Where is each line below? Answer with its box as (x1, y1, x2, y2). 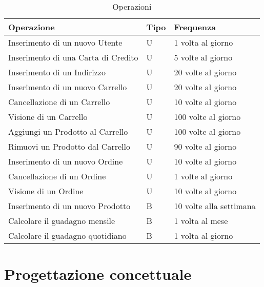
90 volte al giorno (174, 140, 237, 152)
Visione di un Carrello (8, 111, 88, 122)
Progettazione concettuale (4, 263, 192, 284)
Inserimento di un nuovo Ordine (8, 155, 123, 167)
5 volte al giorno (174, 51, 233, 63)
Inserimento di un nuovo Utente (8, 36, 123, 48)
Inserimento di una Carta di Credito (8, 51, 138, 63)
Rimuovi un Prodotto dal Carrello (8, 140, 130, 152)
